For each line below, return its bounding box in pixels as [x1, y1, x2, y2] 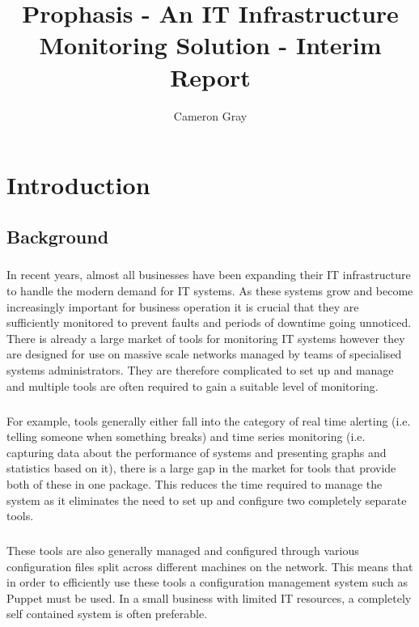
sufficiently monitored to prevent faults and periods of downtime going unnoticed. [6, 314, 412, 331]
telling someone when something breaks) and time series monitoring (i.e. [6, 428, 366, 445]
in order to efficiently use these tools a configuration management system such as [6, 574, 408, 591]
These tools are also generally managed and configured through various [6, 542, 359, 559]
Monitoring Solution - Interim [39, 28, 382, 61]
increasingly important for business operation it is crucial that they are [6, 298, 359, 315]
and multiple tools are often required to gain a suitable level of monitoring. [6, 377, 379, 394]
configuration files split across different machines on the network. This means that [6, 557, 413, 574]
